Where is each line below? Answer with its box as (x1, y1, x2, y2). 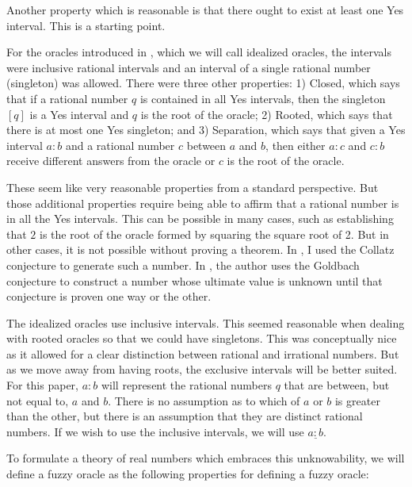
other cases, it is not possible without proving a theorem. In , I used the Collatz (6, 241, 395, 258)
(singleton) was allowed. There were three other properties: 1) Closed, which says (6, 75, 400, 91)
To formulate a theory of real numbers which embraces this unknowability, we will (6, 450, 405, 466)
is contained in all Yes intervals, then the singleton (139, 90, 386, 106)
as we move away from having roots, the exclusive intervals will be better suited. (6, 361, 398, 378)
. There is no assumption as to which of (108, 392, 300, 408)
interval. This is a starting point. (6, 17, 166, 33)
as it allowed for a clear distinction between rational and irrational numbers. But (6, 345, 399, 362)
